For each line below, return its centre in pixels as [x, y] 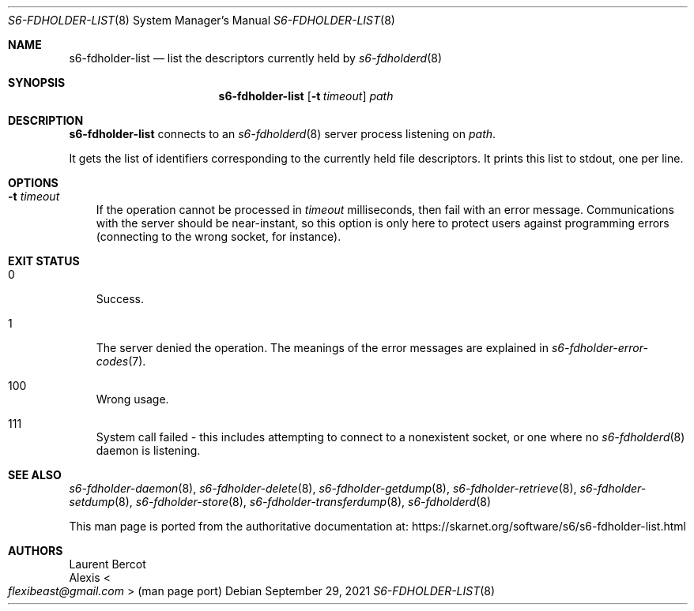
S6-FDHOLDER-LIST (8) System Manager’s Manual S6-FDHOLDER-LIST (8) [202, 20]
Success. [120, 299]
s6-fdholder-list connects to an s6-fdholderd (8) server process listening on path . [283, 134]
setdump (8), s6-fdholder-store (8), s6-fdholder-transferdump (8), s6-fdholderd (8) [280, 502]
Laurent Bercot [107, 564]
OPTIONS [33, 183]
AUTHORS [36, 551]
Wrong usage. [132, 399]
